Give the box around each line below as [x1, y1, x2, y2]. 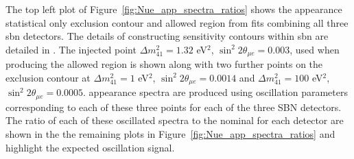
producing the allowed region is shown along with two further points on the [5, 57, 323, 71]
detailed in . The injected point [5, 42, 137, 56]
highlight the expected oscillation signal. [5, 140, 175, 154]
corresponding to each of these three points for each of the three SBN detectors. [5, 99, 342, 114]
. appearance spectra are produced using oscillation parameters [83, 85, 348, 99]
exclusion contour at [5, 70, 91, 84]
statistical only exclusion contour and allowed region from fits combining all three [5, 15, 349, 29]
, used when [290, 42, 340, 56]
